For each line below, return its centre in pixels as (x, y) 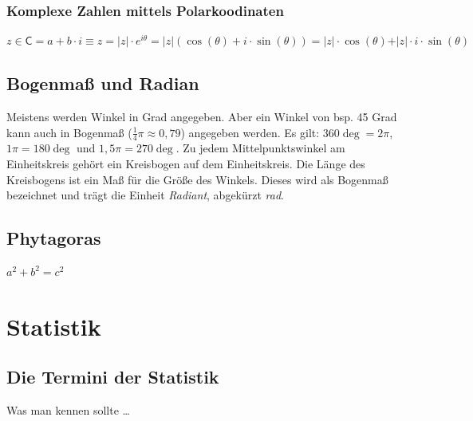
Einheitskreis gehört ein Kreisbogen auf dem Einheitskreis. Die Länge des (186, 164)
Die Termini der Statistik (113, 377)
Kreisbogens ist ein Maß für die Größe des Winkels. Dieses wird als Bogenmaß (197, 179)
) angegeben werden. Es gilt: (250, 132)
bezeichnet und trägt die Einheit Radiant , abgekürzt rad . (146, 195)
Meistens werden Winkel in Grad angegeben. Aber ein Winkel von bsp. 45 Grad (202, 117)
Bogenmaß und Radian (103, 83)
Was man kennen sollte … (68, 410)
